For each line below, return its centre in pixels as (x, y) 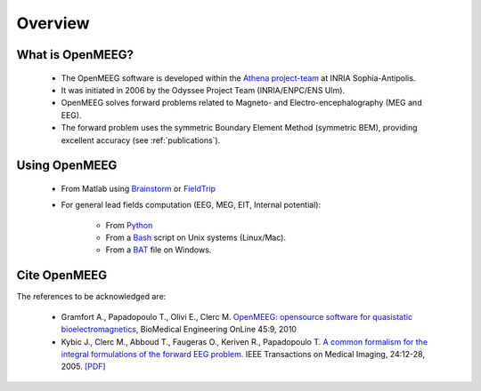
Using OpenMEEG (67, 166)
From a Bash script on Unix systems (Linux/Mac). (196, 238)
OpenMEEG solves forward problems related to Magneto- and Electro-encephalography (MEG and (241, 103)
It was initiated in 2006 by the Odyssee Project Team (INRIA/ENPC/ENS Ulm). (203, 90)
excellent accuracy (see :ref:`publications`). (141, 140)
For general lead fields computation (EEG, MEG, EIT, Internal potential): (191, 205)
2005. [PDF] (83, 367)
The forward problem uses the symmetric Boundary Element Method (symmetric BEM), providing (239, 128)
